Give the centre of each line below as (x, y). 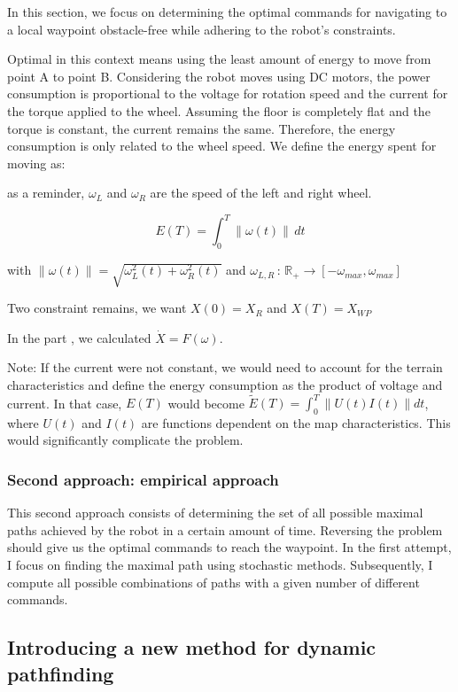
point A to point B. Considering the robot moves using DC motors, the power (219, 76)
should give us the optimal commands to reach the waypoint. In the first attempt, (229, 547)
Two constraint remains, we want (97, 308)
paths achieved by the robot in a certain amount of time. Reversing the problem (225, 529)
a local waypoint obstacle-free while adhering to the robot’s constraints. (202, 29)
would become (206, 403)
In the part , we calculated (79, 337)
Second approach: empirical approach (143, 479)
